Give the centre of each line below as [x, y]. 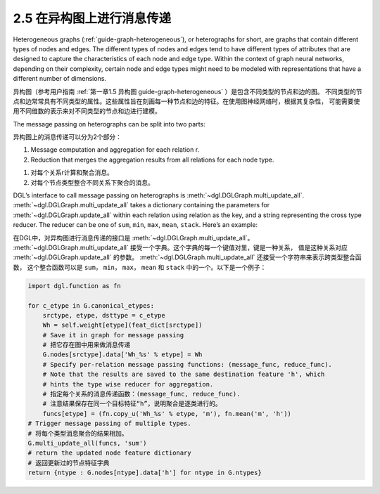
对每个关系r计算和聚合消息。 [72, 173]
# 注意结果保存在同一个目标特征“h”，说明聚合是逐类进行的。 [132, 404]
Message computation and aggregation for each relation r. [115, 150]
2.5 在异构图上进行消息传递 [92, 18]
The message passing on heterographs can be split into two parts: [109, 124]
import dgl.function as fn [74, 286]
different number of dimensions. [60, 79]
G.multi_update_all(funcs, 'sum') [87, 443]
